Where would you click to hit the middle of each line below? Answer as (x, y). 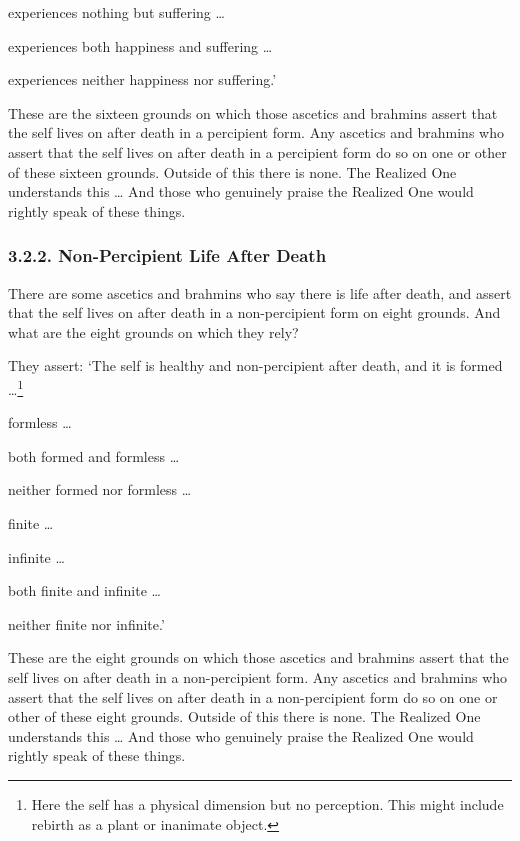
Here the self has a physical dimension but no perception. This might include (267, 803)
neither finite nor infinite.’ (86, 623)
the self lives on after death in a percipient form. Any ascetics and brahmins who (256, 132)
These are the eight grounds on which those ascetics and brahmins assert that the (258, 657)
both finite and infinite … (84, 590)
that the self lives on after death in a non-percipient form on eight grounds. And (254, 312)
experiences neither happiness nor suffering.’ (142, 79)
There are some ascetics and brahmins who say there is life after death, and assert (260, 292)
